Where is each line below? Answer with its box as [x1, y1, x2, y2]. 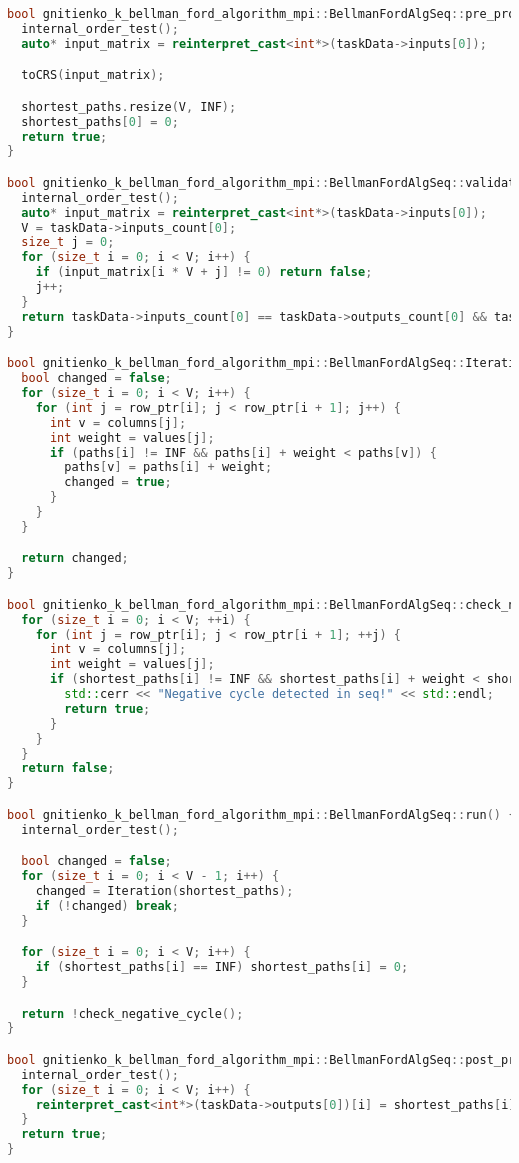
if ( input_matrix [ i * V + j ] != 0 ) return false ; [35, 265, 373, 280]
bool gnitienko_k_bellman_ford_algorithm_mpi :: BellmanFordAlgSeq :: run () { [7, 807, 516, 822]
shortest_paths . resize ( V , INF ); [21, 99, 237, 114]
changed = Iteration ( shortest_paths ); [35, 884, 294, 898]
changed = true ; [64, 475, 172, 490]
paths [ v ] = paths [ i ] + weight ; [64, 460, 273, 475]
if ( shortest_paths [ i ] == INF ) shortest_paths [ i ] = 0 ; [35, 960, 409, 975]
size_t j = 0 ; [21, 235, 115, 250]
